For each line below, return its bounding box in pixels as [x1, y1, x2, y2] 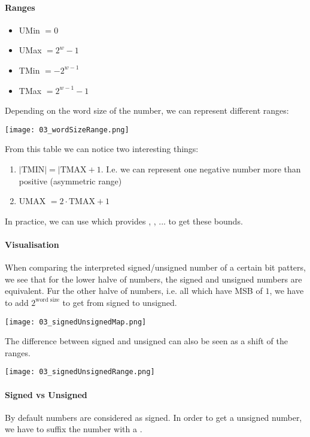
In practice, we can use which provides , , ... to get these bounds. [5, 214, 243, 227]
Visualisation [5, 238, 59, 250]
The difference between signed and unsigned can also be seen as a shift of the [5, 335, 288, 347]
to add [5, 296, 29, 308]
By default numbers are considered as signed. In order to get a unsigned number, [5, 411, 302, 423]
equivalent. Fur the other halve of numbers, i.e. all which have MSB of [5, 284, 263, 297]
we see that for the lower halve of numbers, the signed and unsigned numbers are [5, 272, 302, 285]
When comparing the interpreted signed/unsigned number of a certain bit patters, [5, 261, 306, 274]
